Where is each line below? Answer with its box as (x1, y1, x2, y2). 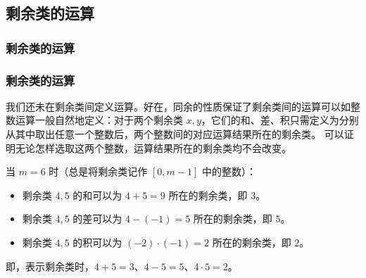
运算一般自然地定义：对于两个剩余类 (15, 113, 183, 127)
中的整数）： (201, 164, 256, 179)
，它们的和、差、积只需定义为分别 (201, 113, 359, 127)
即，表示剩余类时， (6, 258, 94, 273)
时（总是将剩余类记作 (49, 164, 148, 179)
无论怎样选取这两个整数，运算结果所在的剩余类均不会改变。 (15, 140, 291, 155)
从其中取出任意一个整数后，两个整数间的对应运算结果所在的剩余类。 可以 (6, 127, 344, 141)
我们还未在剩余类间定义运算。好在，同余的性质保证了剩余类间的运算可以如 (6, 99, 351, 113)
